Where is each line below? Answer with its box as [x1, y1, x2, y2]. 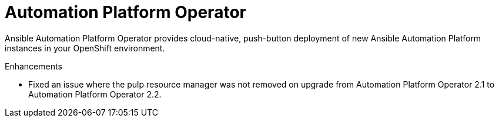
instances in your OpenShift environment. [5, 43, 165, 53]
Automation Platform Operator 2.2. [28, 89, 162, 99]
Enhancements [5, 61, 62, 71]
